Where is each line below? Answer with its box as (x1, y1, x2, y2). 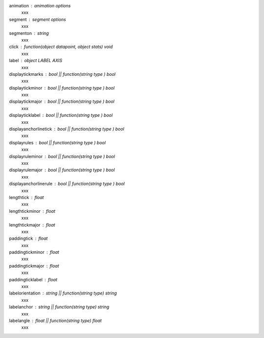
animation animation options (9, 3, 71, 8)
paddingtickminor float (9, 249, 60, 255)
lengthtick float (9, 194, 44, 200)
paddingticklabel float (9, 276, 58, 282)
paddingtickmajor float (9, 263, 60, 269)
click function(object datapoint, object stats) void (9, 44, 113, 50)
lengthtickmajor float (9, 222, 56, 227)
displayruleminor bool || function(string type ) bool (9, 153, 115, 159)
